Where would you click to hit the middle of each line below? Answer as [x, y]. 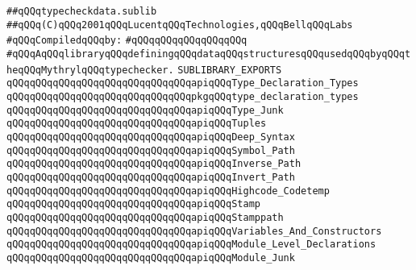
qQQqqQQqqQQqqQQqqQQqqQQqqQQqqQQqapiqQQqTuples [137, 124]
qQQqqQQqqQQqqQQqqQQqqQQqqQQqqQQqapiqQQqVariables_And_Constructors [194, 231]
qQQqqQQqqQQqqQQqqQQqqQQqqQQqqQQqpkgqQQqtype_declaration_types [183, 96]
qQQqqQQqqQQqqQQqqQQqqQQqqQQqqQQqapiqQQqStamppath [145, 217]
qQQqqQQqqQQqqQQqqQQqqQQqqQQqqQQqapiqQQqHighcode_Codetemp [168, 191]
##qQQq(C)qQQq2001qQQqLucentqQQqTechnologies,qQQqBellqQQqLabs [180, 25]
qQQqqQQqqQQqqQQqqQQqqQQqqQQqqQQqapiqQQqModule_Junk [151, 258]
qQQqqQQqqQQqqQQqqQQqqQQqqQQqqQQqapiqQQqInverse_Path [154, 164]
